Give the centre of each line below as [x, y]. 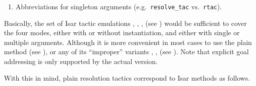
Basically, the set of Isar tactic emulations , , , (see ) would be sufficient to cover [126, 23]
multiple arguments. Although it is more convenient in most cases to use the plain [128, 42]
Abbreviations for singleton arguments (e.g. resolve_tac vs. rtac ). [119, 6]
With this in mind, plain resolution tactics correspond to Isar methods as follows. [127, 77]
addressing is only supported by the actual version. [81, 61]
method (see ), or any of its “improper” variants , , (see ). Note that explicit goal [127, 52]
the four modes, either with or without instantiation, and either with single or [122, 32]
